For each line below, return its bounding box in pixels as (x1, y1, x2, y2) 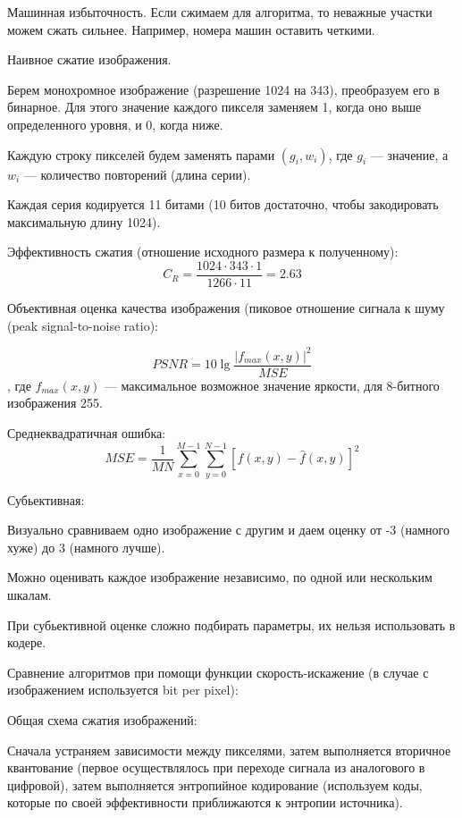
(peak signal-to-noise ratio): (7, 316, 158, 334)
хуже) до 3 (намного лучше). (7, 537, 165, 556)
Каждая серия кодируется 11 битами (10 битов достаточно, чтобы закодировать (7, 195, 439, 214)
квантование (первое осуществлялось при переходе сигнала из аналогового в (7, 758, 425, 777)
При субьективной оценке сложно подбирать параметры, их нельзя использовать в (7, 615, 456, 634)
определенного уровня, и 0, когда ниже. (7, 114, 223, 133)
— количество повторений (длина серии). (23, 164, 251, 183)
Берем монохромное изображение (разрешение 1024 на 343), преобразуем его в (7, 80, 440, 98)
